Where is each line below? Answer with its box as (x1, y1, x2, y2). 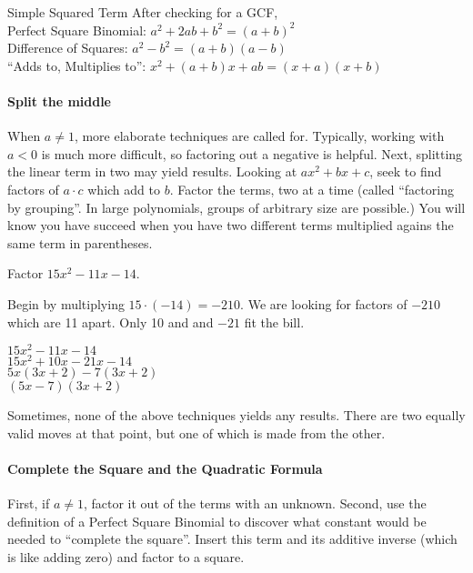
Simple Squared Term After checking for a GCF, (7, 3, 278, 21)
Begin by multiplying (7, 294, 125, 313)
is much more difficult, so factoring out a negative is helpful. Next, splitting (41, 144, 463, 163)
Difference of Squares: (7, 38, 128, 57)
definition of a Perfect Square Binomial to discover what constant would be (7, 511, 427, 530)
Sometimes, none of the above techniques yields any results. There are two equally (7, 406, 466, 425)
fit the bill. (244, 312, 305, 331)
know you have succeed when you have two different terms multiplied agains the (7, 216, 454, 235)
